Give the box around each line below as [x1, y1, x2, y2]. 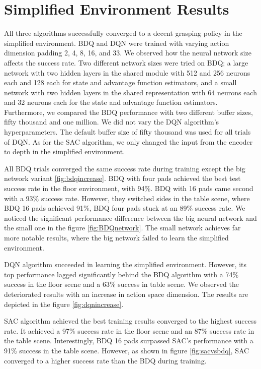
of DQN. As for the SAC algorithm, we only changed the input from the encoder [4, 136, 253, 147]
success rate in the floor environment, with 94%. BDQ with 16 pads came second [4, 183, 253, 194]
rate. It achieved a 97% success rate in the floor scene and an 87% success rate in [4, 325, 254, 336]
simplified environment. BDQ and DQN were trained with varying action [4, 37, 229, 48]
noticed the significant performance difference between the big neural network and [4, 212, 257, 223]
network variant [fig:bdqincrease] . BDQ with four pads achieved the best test [4, 173, 241, 183]
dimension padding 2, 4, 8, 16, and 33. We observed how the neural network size [4, 47, 251, 58]
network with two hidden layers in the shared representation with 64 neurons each [4, 87, 257, 97]
